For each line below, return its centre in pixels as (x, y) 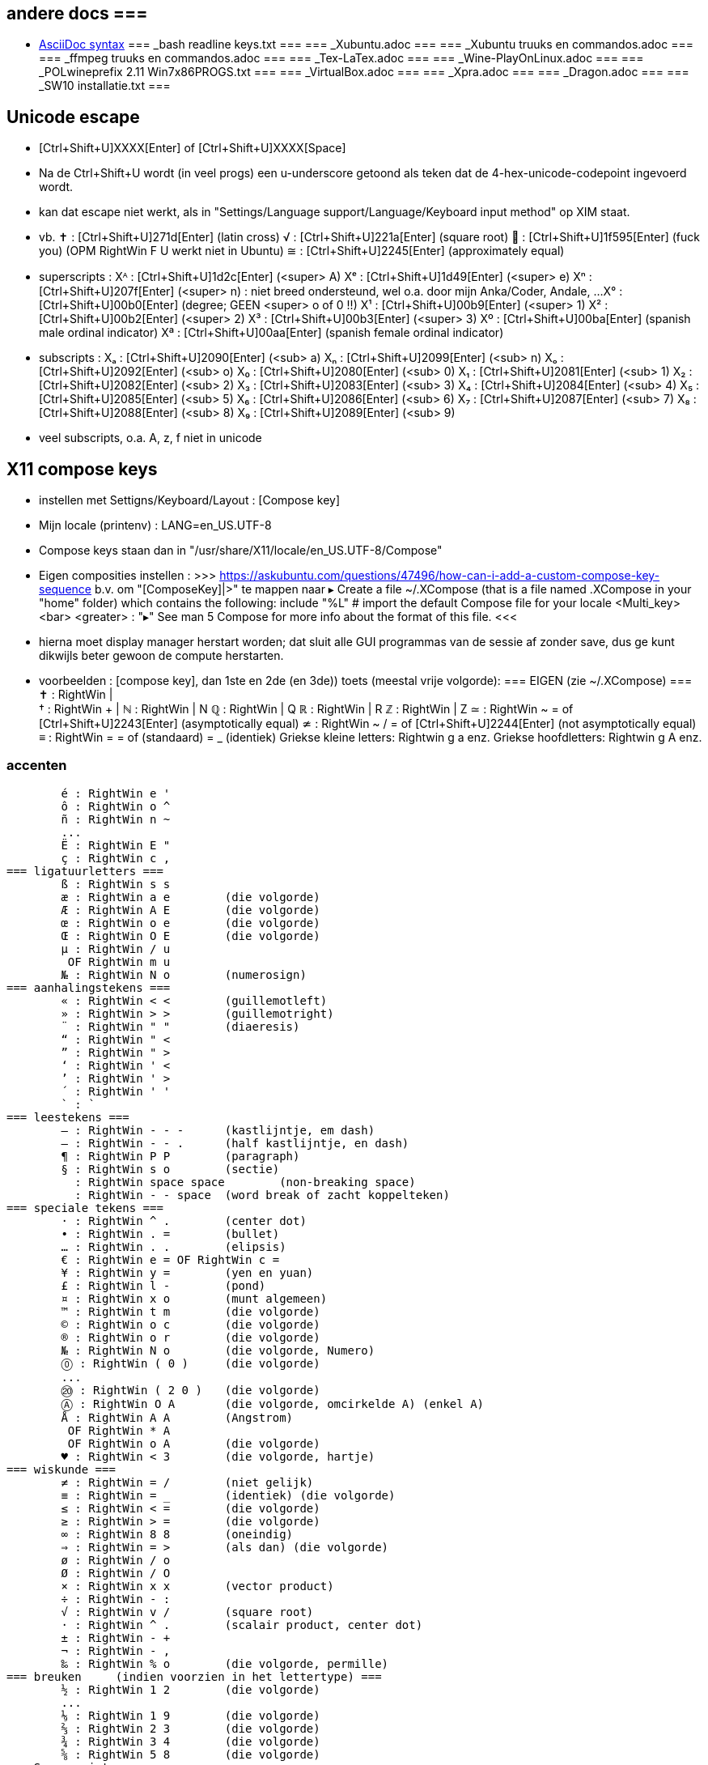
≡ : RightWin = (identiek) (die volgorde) (228, 1495)
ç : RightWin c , (116, 858)
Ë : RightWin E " (116, 845)
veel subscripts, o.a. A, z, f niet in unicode (151, 438)
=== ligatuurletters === (85, 871)
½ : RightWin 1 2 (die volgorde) (191, 1689)
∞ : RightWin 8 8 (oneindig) (177, 1534)
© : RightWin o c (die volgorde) (191, 1324)
